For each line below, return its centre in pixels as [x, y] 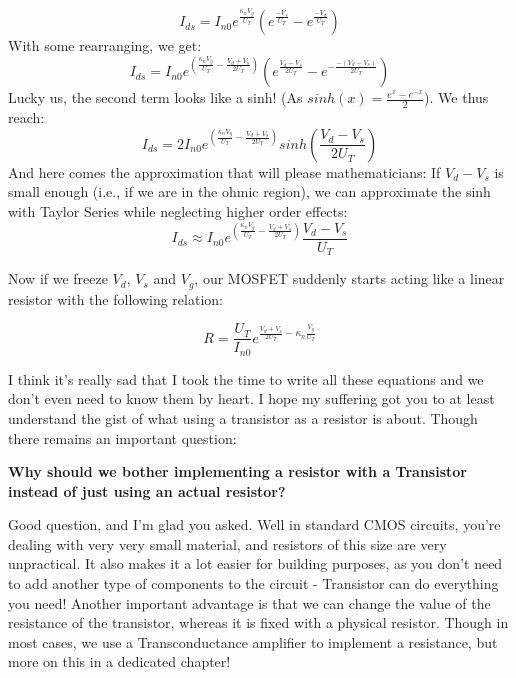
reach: [26, 117]
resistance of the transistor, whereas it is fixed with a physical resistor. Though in [258, 622]
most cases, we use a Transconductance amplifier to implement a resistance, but [253, 641]
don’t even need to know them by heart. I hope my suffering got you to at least [251, 398]
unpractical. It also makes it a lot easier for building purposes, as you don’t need [255, 563]
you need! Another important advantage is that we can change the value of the [249, 602]
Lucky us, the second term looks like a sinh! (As [155, 97]
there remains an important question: [122, 437]
